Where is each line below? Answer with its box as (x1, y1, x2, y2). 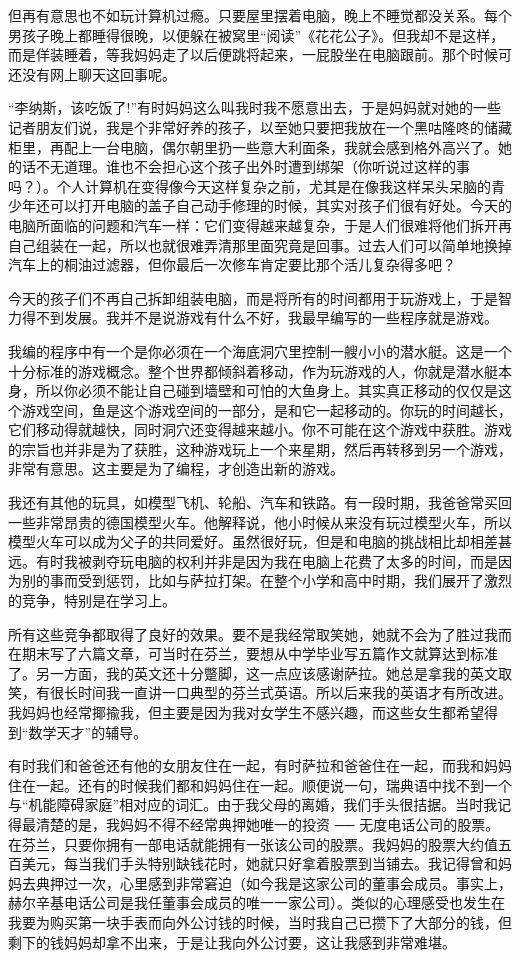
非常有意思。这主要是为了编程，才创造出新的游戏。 (8, 458, 344, 479)
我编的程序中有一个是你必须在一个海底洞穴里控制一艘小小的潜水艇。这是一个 (8, 340, 512, 361)
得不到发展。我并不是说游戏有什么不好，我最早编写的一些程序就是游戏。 (21, 307, 498, 328)
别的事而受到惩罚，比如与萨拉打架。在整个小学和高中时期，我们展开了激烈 (21, 570, 512, 591)
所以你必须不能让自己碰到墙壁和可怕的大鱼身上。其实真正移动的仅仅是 (35, 380, 498, 401)
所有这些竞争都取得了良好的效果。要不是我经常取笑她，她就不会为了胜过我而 (8, 623, 512, 644)
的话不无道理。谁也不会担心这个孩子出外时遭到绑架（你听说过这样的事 (8, 156, 470, 177)
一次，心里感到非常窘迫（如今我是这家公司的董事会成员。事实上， (77, 872, 512, 893)
